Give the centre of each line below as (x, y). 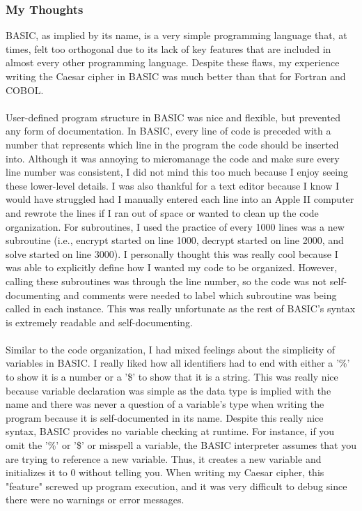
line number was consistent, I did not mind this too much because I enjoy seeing (177, 172)
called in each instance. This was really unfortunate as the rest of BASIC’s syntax (181, 308)
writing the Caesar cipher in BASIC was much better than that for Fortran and (176, 76)
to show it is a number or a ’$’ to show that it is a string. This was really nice (172, 377)
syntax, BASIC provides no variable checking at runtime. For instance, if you (170, 431)
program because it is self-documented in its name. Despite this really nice (165, 417)
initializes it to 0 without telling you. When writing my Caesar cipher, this (165, 472)
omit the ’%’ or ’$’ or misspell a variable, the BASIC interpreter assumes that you (181, 445)
